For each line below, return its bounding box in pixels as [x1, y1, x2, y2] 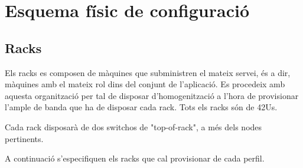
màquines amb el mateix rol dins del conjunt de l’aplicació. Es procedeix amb [5, 78, 285, 90]
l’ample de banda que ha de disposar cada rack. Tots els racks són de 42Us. [5, 101, 278, 113]
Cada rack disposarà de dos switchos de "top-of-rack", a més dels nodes [5, 120, 262, 133]
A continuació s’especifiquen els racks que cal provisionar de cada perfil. [5, 152, 265, 164]
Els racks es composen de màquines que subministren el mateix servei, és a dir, [5, 66, 291, 78]
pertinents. [5, 132, 44, 144]
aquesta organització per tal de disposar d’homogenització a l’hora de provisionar [5, 89, 299, 101]
